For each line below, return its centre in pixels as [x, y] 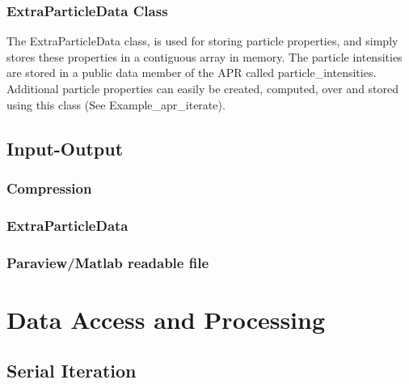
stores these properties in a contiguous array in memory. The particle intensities [204, 56]
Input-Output [65, 148]
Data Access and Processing [166, 319]
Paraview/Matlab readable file [108, 262]
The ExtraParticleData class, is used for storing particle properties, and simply [202, 41]
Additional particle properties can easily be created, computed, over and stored [203, 88]
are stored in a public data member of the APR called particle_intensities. [192, 73]
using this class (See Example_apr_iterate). [116, 104]
